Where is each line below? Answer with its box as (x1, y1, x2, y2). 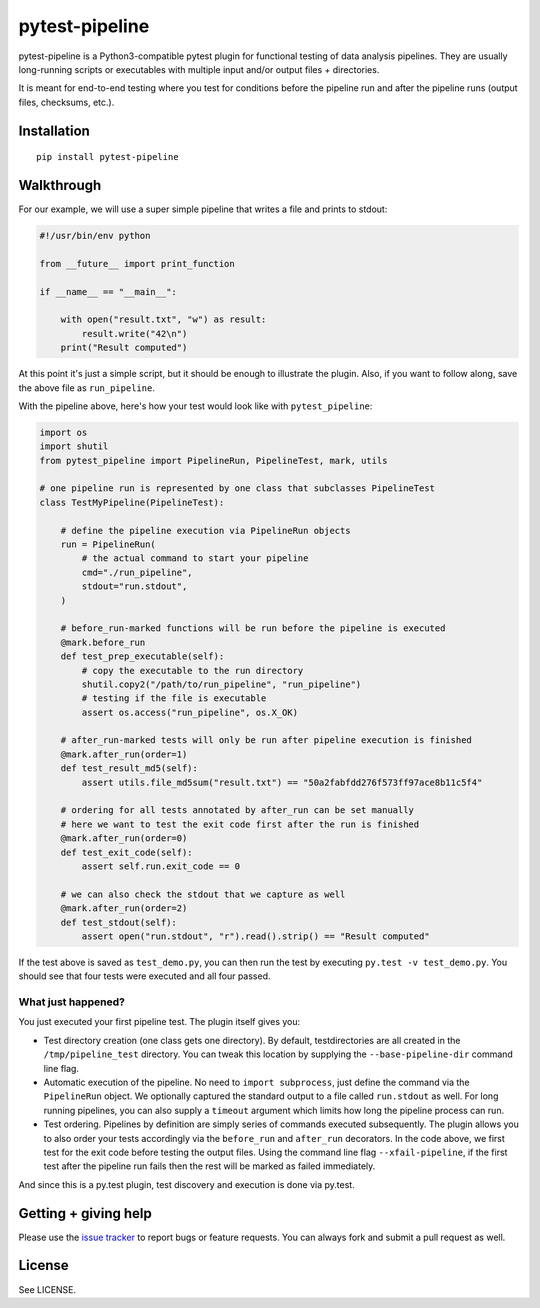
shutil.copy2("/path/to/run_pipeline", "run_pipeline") (81, 678, 362, 690)
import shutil (39, 441, 109, 452)
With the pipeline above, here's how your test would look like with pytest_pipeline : (18, 400, 373, 412)
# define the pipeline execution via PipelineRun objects (60, 525, 351, 536)
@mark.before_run (60, 636, 146, 648)
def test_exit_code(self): (60, 846, 194, 858)
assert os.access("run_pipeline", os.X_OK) (81, 706, 299, 718)
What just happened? (18, 995, 125, 1009)
